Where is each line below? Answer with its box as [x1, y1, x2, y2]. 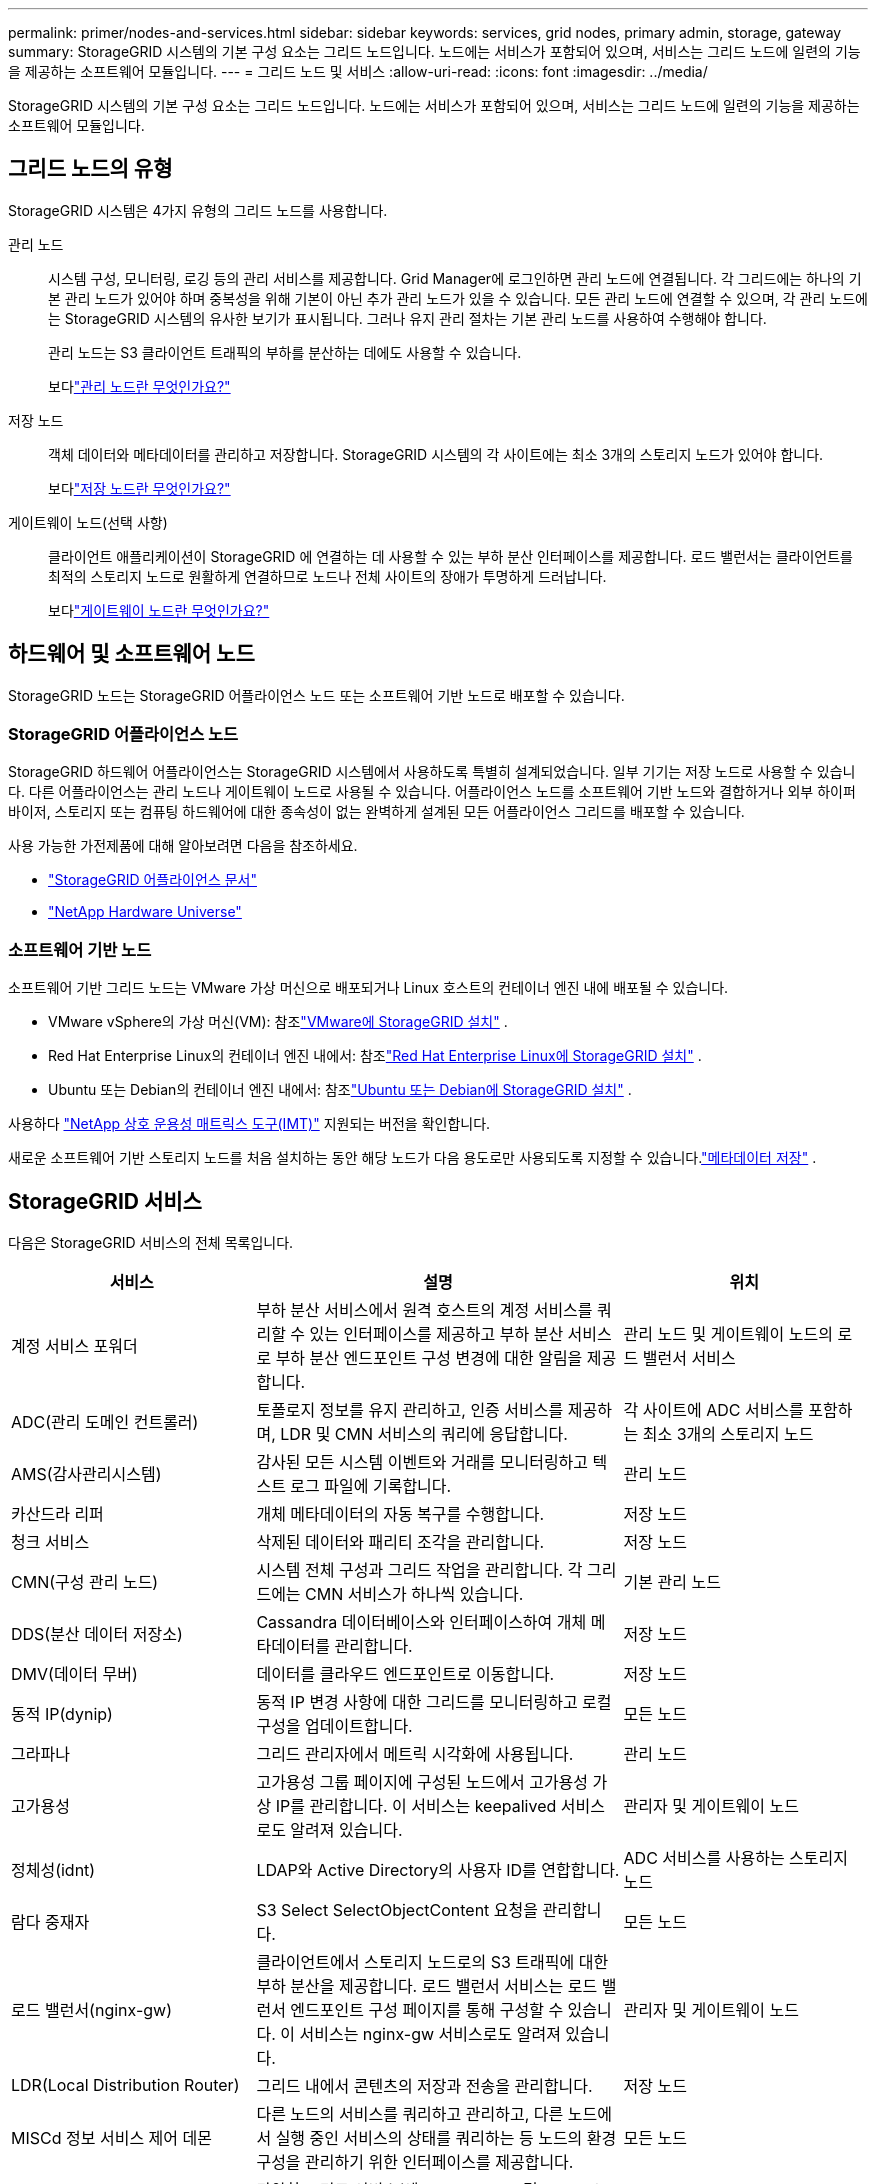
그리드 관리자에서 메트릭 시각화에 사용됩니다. [256, 1744, 574, 1765]
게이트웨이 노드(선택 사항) [8, 513, 168, 531]
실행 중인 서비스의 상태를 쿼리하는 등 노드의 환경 [275, 2128, 617, 2149]
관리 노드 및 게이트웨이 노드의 [623, 1324, 833, 1345]
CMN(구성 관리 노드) [11, 1572, 159, 1593]
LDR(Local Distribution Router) [11, 2075, 240, 2096]
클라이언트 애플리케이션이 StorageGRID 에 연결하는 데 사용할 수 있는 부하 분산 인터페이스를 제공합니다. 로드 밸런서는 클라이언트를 [48, 547, 853, 565]
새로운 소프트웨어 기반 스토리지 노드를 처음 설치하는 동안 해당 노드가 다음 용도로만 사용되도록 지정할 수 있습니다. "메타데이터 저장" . [8, 1149, 817, 1167]
